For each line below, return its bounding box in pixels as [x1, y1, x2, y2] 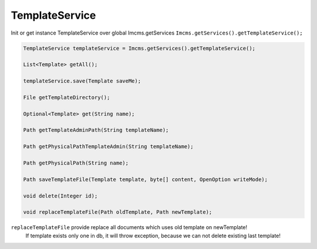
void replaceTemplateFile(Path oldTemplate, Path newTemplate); [23, 209, 213, 216]
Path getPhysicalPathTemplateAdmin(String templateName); [23, 144, 194, 150]
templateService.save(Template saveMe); [23, 78, 141, 84]
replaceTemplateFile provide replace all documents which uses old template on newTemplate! [11, 224, 248, 231]
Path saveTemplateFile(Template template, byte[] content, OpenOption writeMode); [23, 176, 268, 183]
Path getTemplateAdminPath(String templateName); [23, 127, 169, 134]
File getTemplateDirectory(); [23, 94, 110, 101]
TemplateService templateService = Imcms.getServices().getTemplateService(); [23, 45, 255, 52]
